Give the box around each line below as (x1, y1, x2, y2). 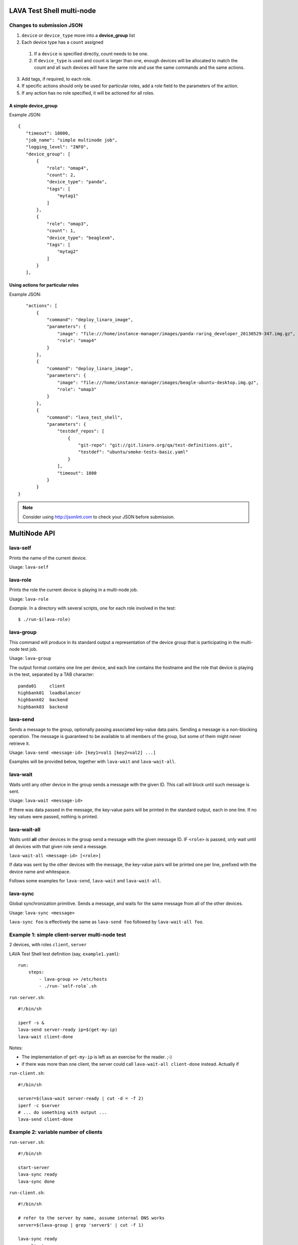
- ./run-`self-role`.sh (39, 984, 97, 989)
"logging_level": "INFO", (25, 144, 89, 150)
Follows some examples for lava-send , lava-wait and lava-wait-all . (9, 878, 161, 884)
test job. (20, 646, 38, 652)
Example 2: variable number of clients (9, 1128, 103, 1135)
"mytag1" (57, 193, 78, 199)
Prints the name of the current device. (9, 555, 87, 561)
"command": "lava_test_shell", (46, 414, 123, 420)
